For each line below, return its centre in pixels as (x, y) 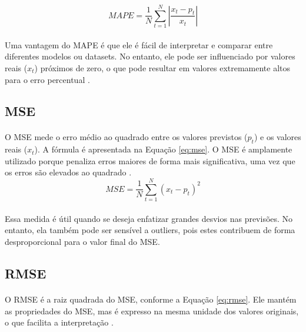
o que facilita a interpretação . (59, 322)
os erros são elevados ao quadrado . (68, 172)
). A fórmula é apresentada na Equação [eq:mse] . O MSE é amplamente (163, 149)
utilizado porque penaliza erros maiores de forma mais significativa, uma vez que (150, 160)
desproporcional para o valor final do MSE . (82, 241)
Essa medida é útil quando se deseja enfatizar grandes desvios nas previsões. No (149, 218)
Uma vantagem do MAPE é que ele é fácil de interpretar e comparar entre (139, 44)
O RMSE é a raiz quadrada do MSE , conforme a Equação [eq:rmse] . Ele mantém (151, 299)
